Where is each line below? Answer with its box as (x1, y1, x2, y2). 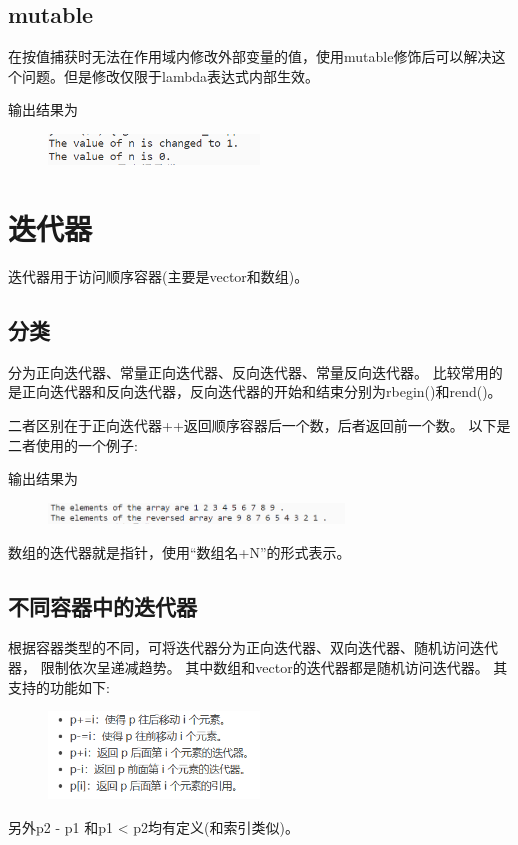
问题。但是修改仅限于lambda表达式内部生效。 (21, 65, 320, 86)
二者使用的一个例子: (8, 434, 138, 455)
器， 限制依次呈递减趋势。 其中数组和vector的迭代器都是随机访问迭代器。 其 (8, 656, 508, 677)
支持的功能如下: (8, 676, 110, 697)
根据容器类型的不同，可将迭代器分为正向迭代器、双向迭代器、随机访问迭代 (8, 637, 498, 658)
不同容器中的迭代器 (8, 590, 197, 621)
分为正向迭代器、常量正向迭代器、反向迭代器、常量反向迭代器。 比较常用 (8, 361, 489, 382)
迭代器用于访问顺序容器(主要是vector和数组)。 (8, 265, 309, 286)
